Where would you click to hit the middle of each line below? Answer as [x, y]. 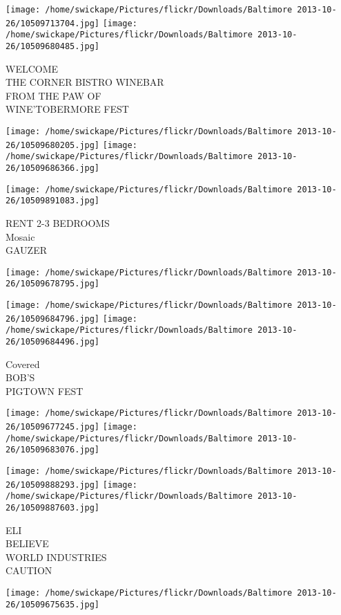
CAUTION [29, 570]
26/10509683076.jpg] [53, 450]
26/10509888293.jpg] [53, 485]
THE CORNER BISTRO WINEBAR [85, 82]
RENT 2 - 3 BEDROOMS [58, 222]
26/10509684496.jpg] [53, 342]
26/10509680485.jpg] [53, 46]
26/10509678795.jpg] [53, 284]
